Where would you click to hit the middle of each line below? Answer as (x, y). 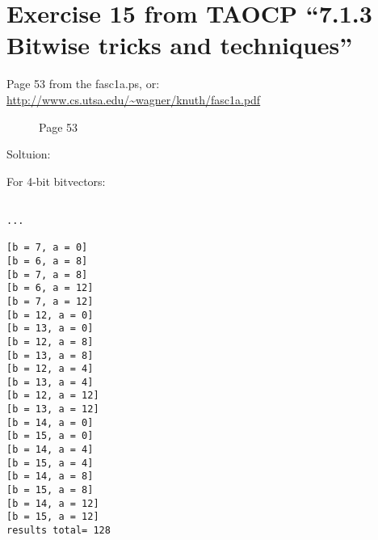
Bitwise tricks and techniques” (180, 45)
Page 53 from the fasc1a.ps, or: (83, 84)
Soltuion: (29, 154)
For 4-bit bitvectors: (56, 181)
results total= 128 (59, 531)
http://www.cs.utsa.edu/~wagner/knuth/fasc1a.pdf (134, 99)
